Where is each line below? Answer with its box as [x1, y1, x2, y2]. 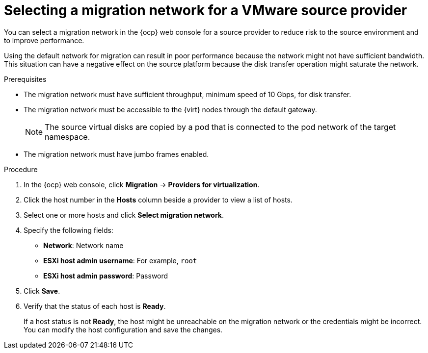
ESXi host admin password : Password [43, 271, 168, 280]
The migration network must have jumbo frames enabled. [24, 150, 209, 158]
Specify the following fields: [24, 226, 113, 234]
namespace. [45, 131, 90, 142]
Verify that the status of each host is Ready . [24, 302, 166, 310]
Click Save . [24, 286, 60, 295]
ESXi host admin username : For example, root [43, 256, 197, 265]
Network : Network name [43, 241, 124, 250]
